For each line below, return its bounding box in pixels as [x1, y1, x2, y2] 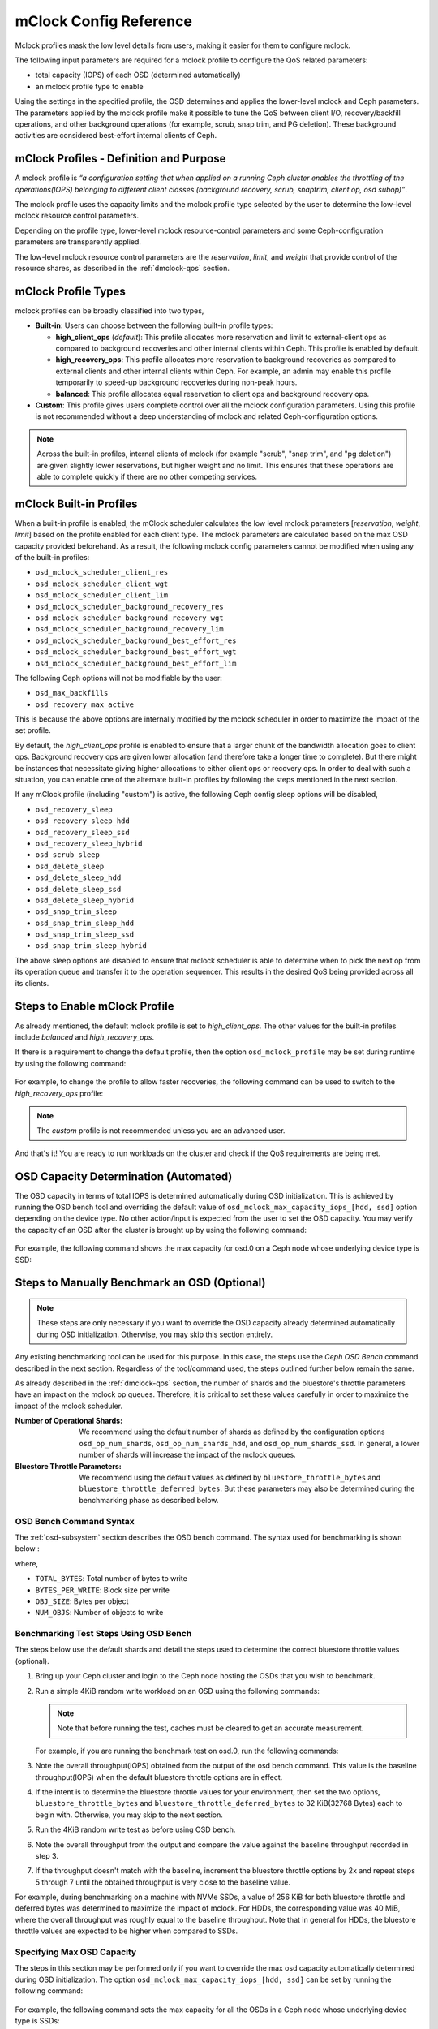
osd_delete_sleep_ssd [35, 885, 122, 894]
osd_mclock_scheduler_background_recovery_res [35, 601, 224, 611]
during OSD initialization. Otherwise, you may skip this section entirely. [36, 1329, 273, 1339]
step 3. [35, 1850, 58, 1860]
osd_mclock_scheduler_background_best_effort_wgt [35, 648, 237, 657]
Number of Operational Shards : [15, 1416, 123, 1426]
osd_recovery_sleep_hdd [35, 816, 130, 825]
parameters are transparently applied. [15, 237, 142, 247]
